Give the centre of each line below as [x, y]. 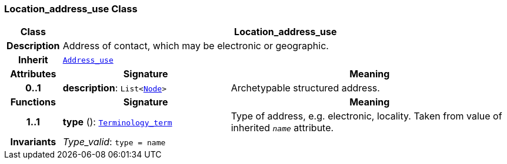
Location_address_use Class [71, 9]
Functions [33, 102]
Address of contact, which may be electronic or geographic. [196, 46]
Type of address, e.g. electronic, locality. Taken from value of [366, 116]
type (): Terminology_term [117, 122]
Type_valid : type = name [114, 142]
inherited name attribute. [282, 128]
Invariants [33, 142]
